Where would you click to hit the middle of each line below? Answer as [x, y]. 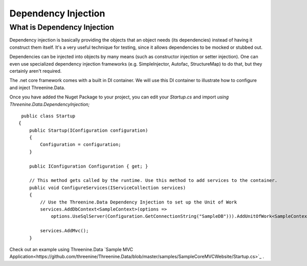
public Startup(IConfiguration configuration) [89, 130]
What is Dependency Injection [62, 27]
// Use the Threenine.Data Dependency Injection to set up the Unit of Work [139, 202]
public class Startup [48, 116]
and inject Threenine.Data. [37, 88]
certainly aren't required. [36, 71]
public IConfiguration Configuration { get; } [89, 166]
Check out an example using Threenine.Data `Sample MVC [71, 249]
